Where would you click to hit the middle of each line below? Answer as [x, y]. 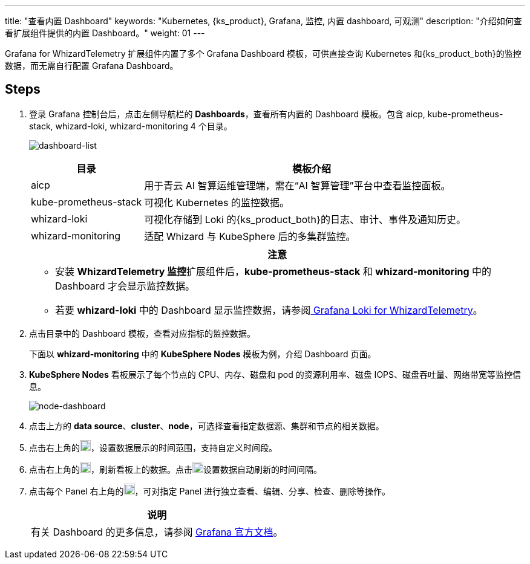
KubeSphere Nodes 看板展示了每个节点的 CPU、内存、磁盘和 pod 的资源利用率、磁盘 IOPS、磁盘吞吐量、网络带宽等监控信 [275, 374]
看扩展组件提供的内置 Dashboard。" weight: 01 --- [105, 33]
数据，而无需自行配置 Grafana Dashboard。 [92, 66]
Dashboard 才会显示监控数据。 [125, 286]
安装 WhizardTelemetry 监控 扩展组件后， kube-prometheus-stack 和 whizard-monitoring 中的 [273, 271]
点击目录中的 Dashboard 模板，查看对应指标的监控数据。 [142, 333]
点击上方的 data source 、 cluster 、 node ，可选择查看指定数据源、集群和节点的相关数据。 [207, 426]
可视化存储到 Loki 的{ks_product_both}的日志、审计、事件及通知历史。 [305, 219]
